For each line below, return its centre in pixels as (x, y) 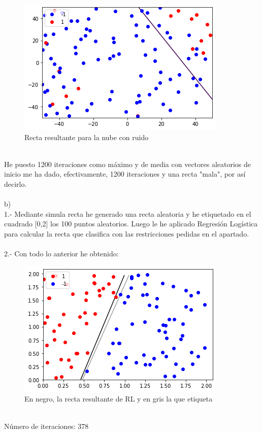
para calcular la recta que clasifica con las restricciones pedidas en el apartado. (127, 233)
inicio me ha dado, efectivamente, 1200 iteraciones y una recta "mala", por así (125, 174)
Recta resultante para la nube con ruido (87, 137)
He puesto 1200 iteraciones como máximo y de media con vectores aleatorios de (128, 164)
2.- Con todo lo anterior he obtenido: (61, 254)
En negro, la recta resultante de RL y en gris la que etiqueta (119, 399)
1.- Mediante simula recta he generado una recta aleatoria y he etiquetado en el (128, 213)
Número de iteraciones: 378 (46, 426)
